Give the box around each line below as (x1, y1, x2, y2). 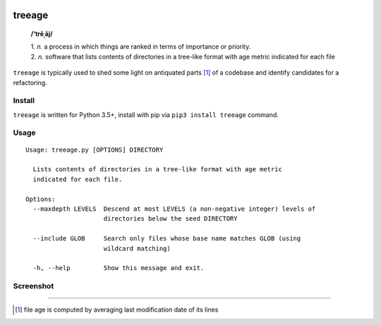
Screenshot (13, 281, 54, 291)
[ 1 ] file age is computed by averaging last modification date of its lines (15, 305, 219, 314)
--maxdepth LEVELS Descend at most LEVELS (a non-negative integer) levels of (32, 205, 316, 213)
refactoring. (13, 78, 47, 87)
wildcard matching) (103, 244, 171, 252)
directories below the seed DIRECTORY (103, 215, 238, 223)
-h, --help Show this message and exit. (32, 264, 205, 272)
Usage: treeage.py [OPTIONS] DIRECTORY (25, 145, 164, 154)
